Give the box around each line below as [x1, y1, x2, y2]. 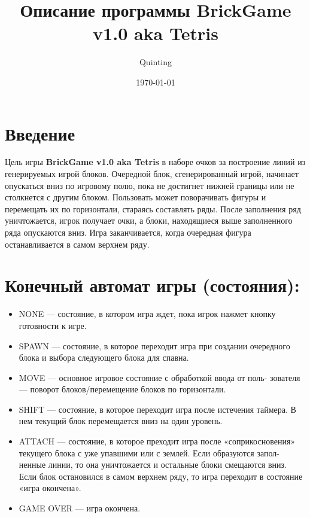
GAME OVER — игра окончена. [19, 502, 141, 514]
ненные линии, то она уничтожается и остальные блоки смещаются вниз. [19, 458, 287, 471]
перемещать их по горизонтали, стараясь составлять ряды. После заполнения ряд [5, 202, 301, 215]
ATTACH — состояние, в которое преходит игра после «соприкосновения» [19, 435, 296, 447]
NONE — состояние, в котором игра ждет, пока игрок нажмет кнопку [19, 307, 276, 320]
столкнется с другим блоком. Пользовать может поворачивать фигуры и [5, 191, 266, 203]
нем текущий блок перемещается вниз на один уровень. [19, 415, 223, 427]
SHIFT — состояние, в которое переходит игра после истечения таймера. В [19, 403, 296, 415]
